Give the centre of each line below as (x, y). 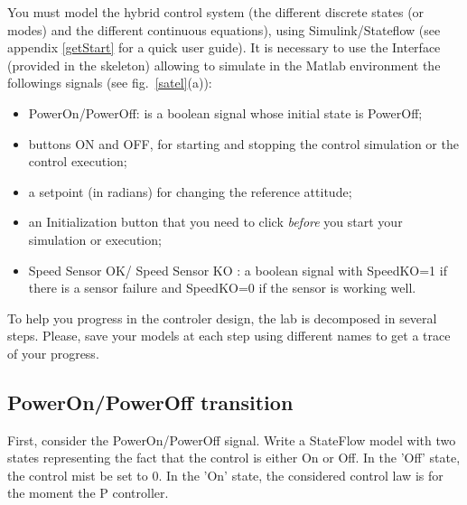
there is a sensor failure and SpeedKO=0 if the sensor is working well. (222, 288)
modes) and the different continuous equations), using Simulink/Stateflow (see (224, 29)
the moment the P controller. (88, 493)
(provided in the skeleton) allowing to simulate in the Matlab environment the (224, 65)
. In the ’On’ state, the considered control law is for (301, 475)
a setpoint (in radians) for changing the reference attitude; (190, 191)
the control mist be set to (78, 475)
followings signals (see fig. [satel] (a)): (110, 83)
